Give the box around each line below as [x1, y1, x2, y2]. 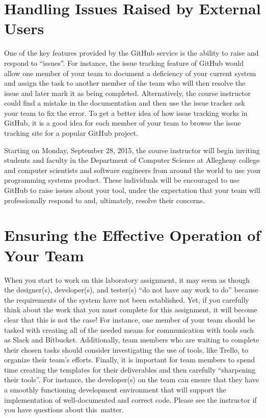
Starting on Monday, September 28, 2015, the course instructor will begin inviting [4, 144, 260, 155]
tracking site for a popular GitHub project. [4, 128, 138, 138]
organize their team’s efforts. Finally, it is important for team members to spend [4, 354, 255, 365]
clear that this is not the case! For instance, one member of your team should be [4, 314, 255, 325]
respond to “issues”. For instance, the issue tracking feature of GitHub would [4, 57, 244, 68]
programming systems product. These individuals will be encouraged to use [4, 175, 240, 185]
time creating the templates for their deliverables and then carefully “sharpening [4, 364, 256, 375]
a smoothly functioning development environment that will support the [4, 384, 226, 395]
